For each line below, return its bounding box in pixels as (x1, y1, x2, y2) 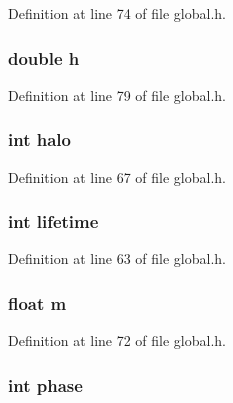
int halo (8, 127, 71, 152)
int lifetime (8, 209, 99, 234)
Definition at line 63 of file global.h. (8, 248, 227, 269)
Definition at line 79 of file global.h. (8, 84, 227, 105)
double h (8, 45, 80, 70)
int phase (8, 372, 83, 397)
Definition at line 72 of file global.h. (8, 330, 227, 351)
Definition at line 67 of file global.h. (8, 166, 227, 187)
